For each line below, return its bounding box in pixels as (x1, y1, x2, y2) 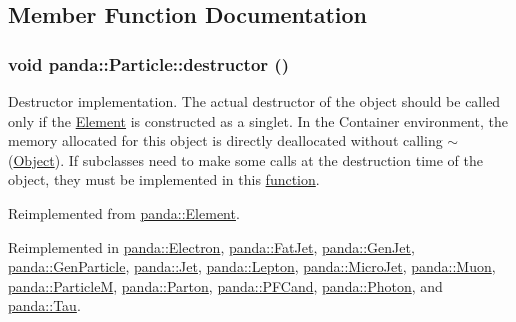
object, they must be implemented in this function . (8, 169, 320, 190)
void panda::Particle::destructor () (8, 51, 289, 76)
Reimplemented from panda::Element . (8, 202, 240, 223)
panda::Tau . (8, 295, 81, 316)
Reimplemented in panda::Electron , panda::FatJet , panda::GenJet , (8, 236, 415, 257)
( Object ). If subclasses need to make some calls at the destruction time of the (8, 149, 483, 170)
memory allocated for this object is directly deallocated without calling (8, 130, 443, 151)
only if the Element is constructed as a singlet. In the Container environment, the (8, 110, 508, 131)
